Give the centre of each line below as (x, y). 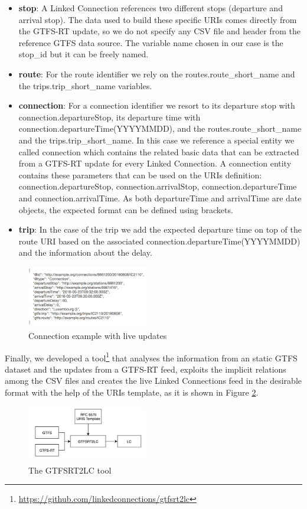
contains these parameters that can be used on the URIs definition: (140, 174)
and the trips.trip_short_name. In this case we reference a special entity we (156, 140)
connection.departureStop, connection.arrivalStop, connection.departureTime (158, 186)
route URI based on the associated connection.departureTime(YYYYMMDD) (159, 241)
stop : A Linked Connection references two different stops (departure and (151, 8)
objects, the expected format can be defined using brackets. (126, 209)
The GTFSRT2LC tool (70, 470)
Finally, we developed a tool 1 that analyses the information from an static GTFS (151, 357)
